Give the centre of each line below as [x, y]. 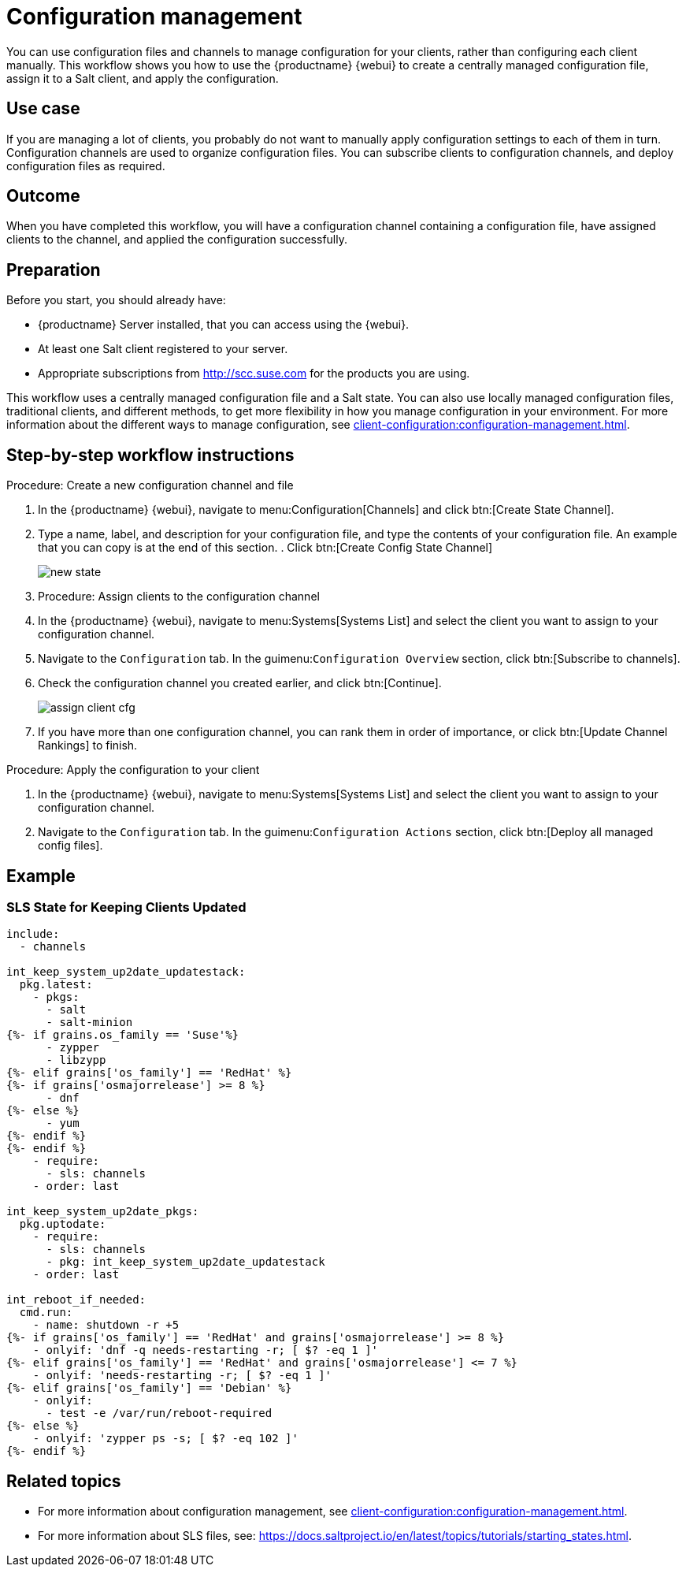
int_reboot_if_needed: [76, 1300]
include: [33, 934]
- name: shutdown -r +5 [106, 1325]
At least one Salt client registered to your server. [163, 349]
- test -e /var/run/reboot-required [159, 1413]
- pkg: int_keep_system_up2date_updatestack [185, 1262]
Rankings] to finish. [88, 746]
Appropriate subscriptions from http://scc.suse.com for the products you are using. [254, 374]
